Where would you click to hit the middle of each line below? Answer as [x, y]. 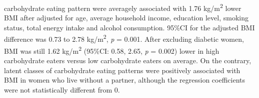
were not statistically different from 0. [62, 89]
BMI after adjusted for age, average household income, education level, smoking [126, 18]
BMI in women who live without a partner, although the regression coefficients [125, 80]
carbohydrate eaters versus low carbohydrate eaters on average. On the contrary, [128, 60]
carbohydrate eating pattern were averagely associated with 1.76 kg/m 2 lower [123, 7]
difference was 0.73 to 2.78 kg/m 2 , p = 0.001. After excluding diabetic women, [124, 38]
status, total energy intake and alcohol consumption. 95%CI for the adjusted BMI [129, 27]
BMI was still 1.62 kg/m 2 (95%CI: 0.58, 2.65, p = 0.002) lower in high [112, 50]
